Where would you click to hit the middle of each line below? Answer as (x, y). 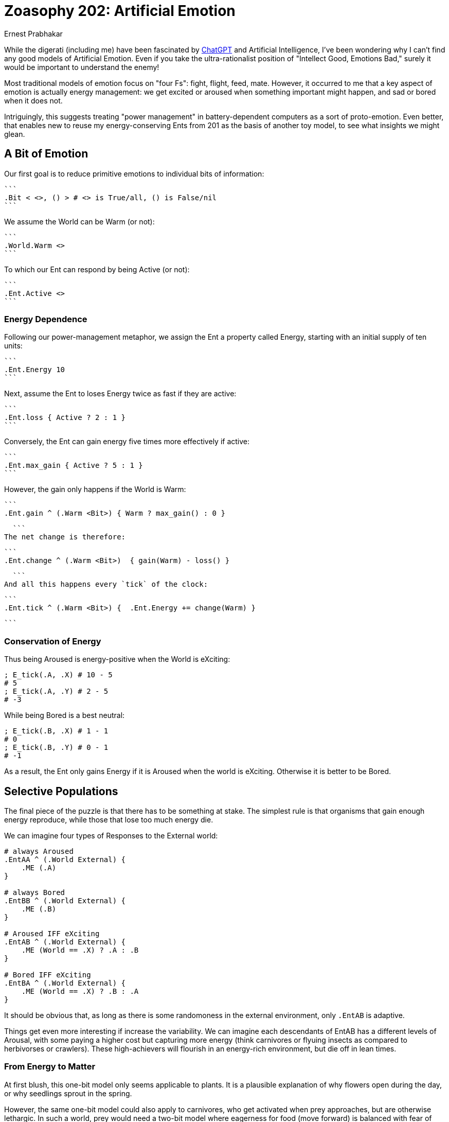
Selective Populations (61, 791)
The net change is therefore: (65, 537)
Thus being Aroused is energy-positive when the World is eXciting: (117, 659)
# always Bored (35, 892)
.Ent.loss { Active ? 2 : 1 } (65, 418)
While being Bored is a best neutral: (65, 715)
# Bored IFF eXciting (48, 975)
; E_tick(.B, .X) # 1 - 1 (56, 731)
